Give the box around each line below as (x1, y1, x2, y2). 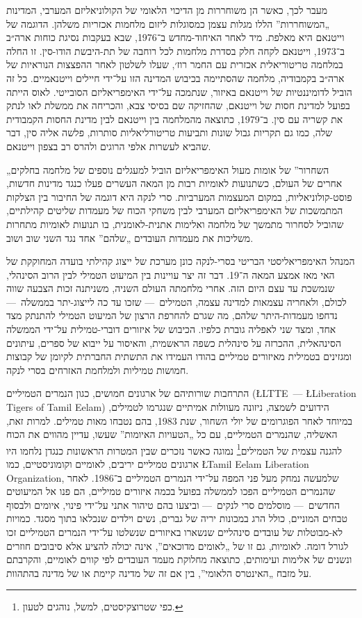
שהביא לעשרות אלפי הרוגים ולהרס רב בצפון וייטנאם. (6, 138, 211, 153)
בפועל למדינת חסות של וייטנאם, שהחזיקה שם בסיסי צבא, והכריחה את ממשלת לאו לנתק (6, 98, 350, 113)
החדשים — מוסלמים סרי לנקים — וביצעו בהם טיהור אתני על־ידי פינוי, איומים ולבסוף (6, 497, 340, 512)
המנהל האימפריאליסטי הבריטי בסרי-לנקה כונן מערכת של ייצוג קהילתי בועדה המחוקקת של (6, 254, 355, 268)
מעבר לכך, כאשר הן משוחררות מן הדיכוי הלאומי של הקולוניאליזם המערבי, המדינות (6, 3, 327, 17)
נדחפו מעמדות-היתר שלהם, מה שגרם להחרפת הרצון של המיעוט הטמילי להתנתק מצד (6, 308, 338, 323)
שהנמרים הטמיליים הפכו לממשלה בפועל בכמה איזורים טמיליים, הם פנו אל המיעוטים (6, 484, 336, 498)
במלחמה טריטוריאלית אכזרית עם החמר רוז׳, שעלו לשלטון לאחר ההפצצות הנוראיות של (6, 57, 343, 72)
